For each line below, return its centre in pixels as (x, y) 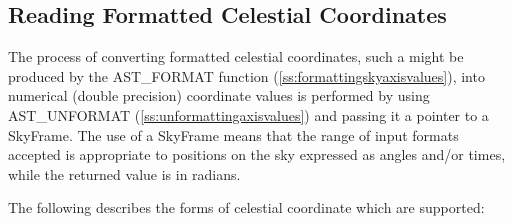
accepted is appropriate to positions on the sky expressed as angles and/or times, (257, 154)
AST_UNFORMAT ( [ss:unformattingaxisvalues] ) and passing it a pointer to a (248, 114)
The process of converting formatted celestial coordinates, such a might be (236, 56)
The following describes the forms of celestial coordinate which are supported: (246, 207)
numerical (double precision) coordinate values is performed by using (219, 95)
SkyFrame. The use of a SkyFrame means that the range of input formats (233, 134)
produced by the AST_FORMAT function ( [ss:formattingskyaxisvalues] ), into (246, 75)
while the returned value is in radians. (124, 173)
